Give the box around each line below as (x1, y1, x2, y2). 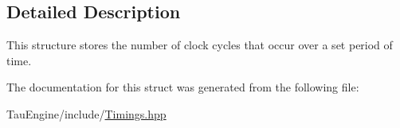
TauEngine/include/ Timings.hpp (6, 105, 167, 122)
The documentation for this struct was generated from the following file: (6, 79, 359, 95)
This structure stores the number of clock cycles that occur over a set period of (6, 37, 393, 53)
